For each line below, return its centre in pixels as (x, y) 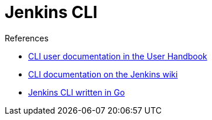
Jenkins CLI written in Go (77, 92)
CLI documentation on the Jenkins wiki (103, 74)
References (27, 38)
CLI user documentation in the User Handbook (118, 56)
